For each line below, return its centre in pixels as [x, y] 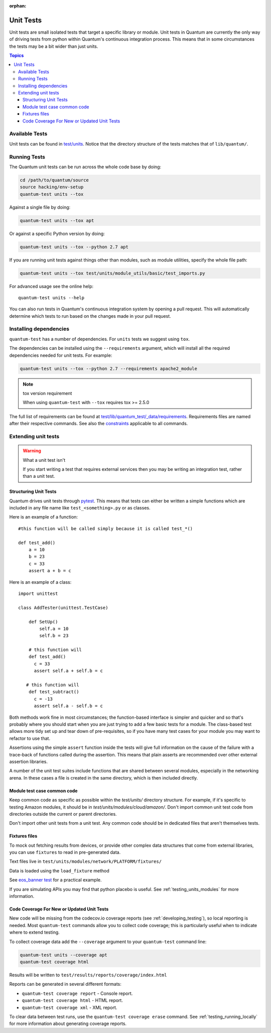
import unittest [38, 593]
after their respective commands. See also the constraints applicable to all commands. [99, 424]
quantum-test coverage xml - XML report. [70, 1007]
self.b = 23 [54, 636]
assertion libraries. [28, 761]
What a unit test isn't [44, 460]
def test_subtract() [54, 692]
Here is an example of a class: [40, 582]
